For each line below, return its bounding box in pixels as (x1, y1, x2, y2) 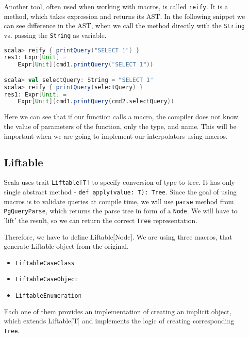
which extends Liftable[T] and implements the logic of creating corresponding (4, 316, 234, 326)
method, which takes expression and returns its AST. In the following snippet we (4, 11, 245, 21)
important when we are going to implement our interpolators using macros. (4, 130, 228, 141)
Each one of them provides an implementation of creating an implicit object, (4, 306, 232, 316)
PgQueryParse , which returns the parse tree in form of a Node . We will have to (4, 206, 238, 216)
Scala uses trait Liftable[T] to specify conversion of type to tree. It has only (4, 177, 235, 187)
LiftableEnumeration (15, 292, 82, 300)
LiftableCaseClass (15, 259, 75, 267)
